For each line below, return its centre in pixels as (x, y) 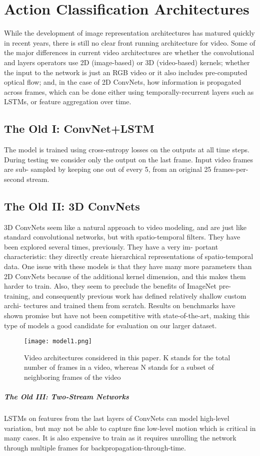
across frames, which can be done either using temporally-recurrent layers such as (129, 91)
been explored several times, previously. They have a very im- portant (111, 246)
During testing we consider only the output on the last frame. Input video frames (129, 159)
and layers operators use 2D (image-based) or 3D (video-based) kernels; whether (127, 62)
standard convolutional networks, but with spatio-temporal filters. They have (122, 237)
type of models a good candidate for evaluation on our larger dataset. (110, 325)
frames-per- (231, 169)
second (14, 179)
